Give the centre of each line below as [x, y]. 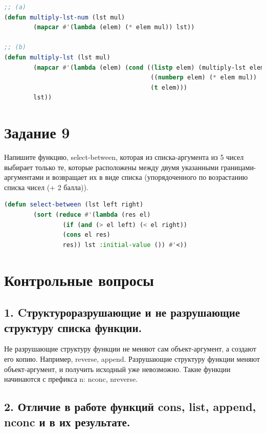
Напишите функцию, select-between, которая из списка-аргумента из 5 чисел [124, 157]
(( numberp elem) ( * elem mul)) [204, 78]
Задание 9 [37, 132]
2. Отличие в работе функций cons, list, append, [130, 407]
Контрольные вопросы [79, 280]
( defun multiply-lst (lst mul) [57, 57]
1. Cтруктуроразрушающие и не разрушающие [122, 312]
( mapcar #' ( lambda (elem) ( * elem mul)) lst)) [114, 27]
